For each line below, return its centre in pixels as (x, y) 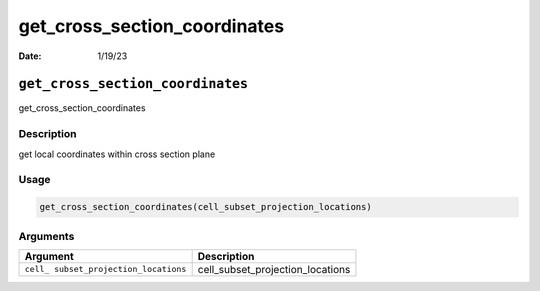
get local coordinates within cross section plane (117, 154)
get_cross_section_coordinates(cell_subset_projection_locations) (205, 207)
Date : (30, 56)
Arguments (46, 236)
